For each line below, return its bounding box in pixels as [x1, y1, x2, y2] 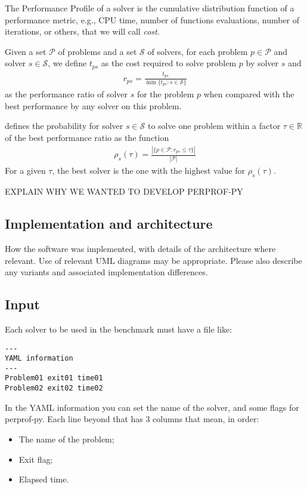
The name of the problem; [18, 432, 114, 445]
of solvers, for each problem [147, 45, 248, 57]
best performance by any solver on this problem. [5, 99, 182, 112]
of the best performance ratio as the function [5, 131, 169, 144]
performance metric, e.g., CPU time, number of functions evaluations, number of [5, 13, 300, 26]
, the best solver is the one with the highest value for [52, 164, 246, 177]
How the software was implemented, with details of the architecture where [5, 242, 276, 254]
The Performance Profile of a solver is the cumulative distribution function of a [5, 2, 294, 14]
